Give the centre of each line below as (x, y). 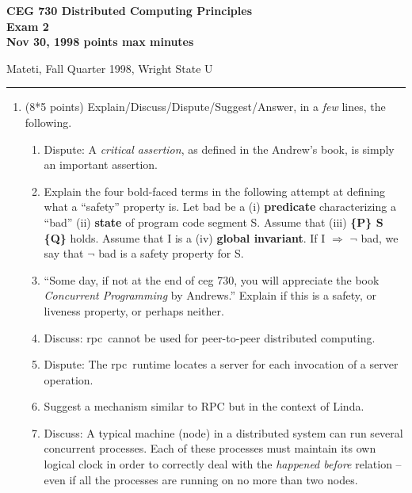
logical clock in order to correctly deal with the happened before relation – (223, 464)
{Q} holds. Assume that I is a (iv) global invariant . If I (185, 237)
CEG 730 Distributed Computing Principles (130, 10)
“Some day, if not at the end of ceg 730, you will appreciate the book (212, 279)
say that (64, 253)
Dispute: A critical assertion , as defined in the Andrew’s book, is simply (219, 149)
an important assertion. (101, 164)
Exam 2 (28, 26)
